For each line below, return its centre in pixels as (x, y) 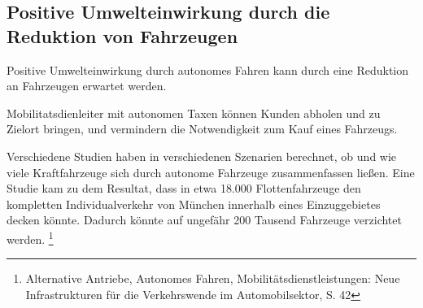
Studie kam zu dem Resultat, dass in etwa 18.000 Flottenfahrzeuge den (184, 188)
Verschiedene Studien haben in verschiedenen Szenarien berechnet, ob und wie (202, 156)
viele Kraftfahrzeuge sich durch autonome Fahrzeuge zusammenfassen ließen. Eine (211, 172)
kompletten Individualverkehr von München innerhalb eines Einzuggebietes (194, 204)
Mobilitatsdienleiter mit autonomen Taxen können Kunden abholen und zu (194, 113)
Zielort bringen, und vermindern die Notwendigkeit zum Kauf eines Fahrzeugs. (202, 129)
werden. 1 (30, 237)
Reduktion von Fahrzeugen (122, 35)
